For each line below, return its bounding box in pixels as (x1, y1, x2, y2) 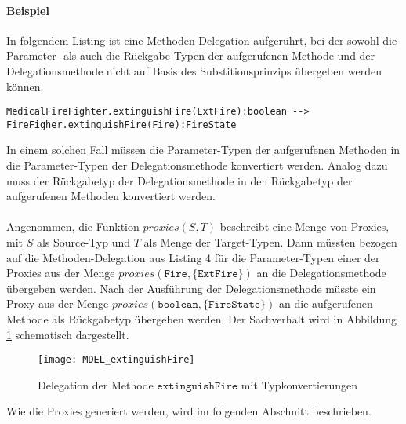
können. (6, 78, 44, 94)
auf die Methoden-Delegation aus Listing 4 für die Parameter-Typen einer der (6, 249, 380, 265)
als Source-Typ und (36, 234, 131, 250)
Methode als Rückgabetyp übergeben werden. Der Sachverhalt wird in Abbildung (6, 311, 397, 327)
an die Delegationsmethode (256, 265, 386, 281)
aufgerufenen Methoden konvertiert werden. (6, 188, 216, 204)
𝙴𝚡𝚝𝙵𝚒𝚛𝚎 (198, 269, 238, 280)
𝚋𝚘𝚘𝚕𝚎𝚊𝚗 (158, 299, 198, 311)
